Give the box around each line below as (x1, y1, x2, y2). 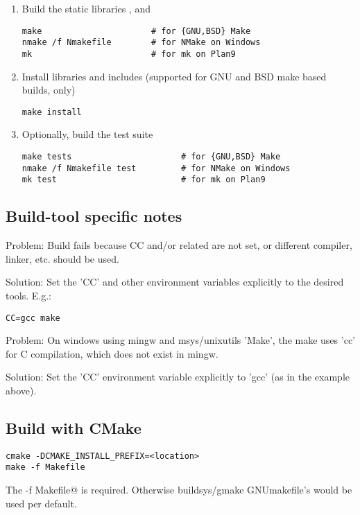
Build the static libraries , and (22, 1, 151, 15)
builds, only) (22, 82, 76, 97)
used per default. (6, 496, 77, 510)
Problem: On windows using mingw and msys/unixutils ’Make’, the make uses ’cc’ (6, 333, 355, 347)
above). (6, 383, 37, 397)
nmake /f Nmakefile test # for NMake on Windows (22, 163, 291, 173)
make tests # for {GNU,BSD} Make (22, 152, 281, 162)
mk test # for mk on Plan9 (22, 175, 266, 185)
